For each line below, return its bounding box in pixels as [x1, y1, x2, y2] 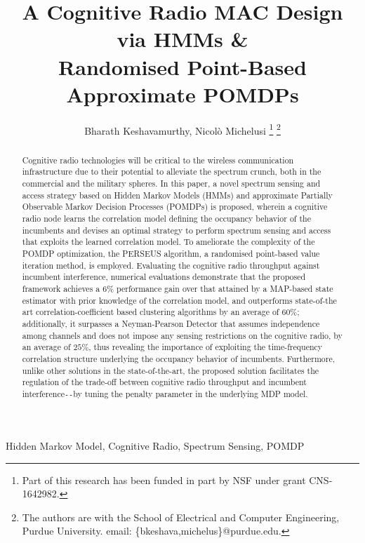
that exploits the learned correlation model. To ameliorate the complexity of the [22, 236, 315, 248]
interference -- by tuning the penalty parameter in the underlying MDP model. [22, 387, 308, 399]
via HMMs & [117, 25, 248, 53]
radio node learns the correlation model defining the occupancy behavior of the [22, 213, 311, 224]
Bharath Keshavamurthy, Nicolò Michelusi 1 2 [84, 121, 281, 138]
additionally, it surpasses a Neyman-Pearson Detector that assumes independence [22, 317, 320, 329]
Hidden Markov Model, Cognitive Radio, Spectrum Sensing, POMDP [6, 438, 305, 452]
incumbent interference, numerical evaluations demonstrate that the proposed [22, 271, 306, 283]
